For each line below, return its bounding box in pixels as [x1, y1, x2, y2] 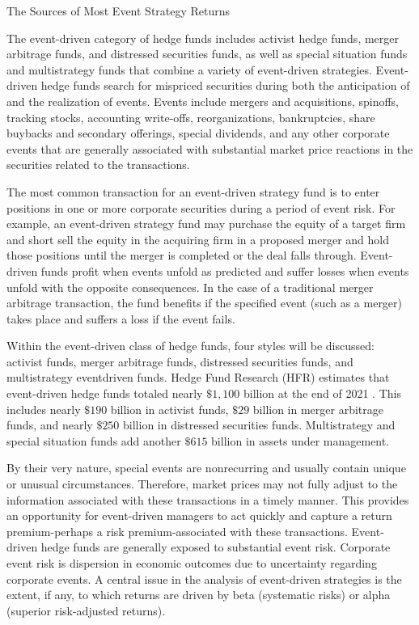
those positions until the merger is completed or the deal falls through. [6, 247, 357, 264]
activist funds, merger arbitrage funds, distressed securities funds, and [6, 353, 353, 370]
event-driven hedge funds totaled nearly [6, 385, 203, 402]
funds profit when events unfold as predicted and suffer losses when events [40, 262, 409, 279]
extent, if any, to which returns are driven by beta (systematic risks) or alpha [6, 586, 391, 603]
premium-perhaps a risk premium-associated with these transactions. [6, 522, 348, 539]
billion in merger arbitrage [252, 400, 383, 417]
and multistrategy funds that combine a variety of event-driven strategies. [6, 61, 372, 78]
